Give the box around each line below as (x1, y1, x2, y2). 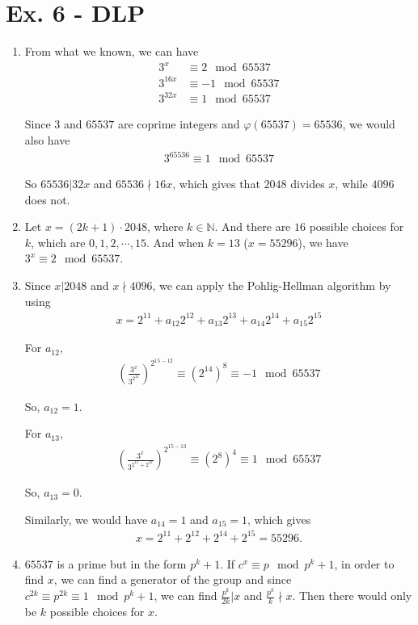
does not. (24, 191, 70, 208)
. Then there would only (292, 587, 412, 604)
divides (290, 175, 325, 192)
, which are (31, 233, 86, 250)
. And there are (214, 218, 291, 235)
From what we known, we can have (24, 43, 199, 60)
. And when (146, 233, 205, 250)
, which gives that (172, 175, 260, 192)
